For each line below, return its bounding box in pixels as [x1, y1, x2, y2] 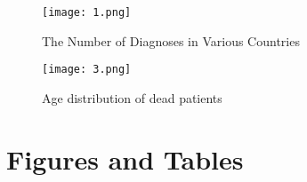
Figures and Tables [6, 140, 244, 177]
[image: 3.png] [42, 63, 132, 76]
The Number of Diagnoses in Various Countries [42, 31, 300, 50]
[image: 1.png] [42, 6, 132, 19]
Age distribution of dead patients [42, 88, 222, 107]
